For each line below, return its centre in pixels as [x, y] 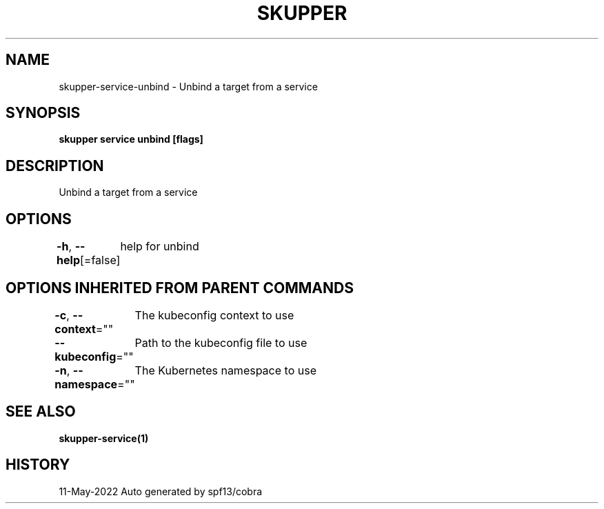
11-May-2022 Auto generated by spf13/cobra [161, 491]
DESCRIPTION [55, 166]
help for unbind [160, 247]
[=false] [100, 260]
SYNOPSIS [43, 113]
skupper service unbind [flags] [131, 139]
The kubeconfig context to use [214, 315]
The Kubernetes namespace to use [225, 370]
